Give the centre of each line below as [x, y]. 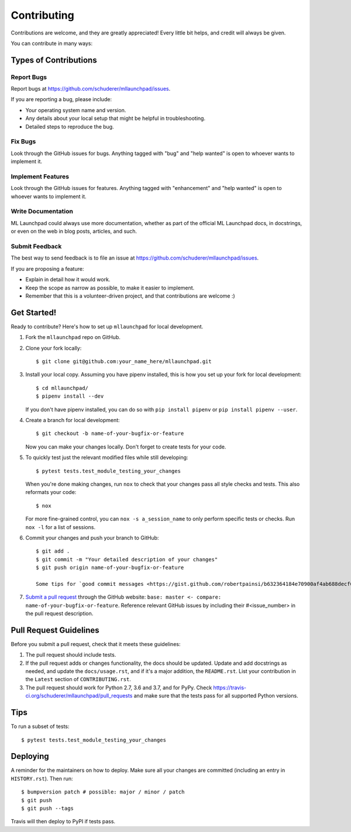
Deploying [30, 756]
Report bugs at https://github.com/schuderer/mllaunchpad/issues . [91, 89]
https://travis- [230, 688]
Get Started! [34, 313]
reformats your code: [51, 492]
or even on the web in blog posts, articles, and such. [74, 232]
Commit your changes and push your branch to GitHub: [92, 537]
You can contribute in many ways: [52, 43]
